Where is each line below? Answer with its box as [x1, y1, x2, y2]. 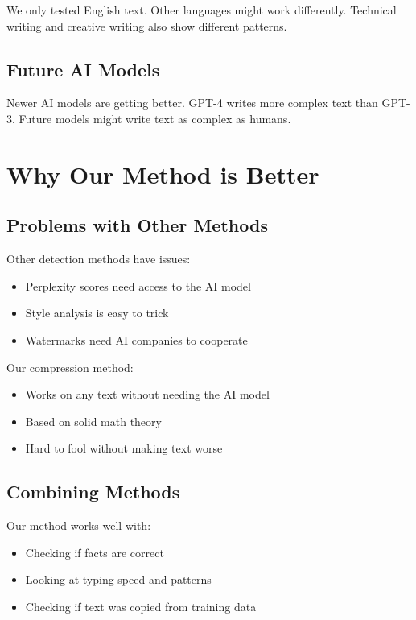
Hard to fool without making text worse [25, 440, 223, 457]
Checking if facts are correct [25, 544, 164, 560]
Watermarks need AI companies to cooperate [25, 331, 248, 348]
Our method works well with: [6, 517, 151, 534]
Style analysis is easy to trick [25, 304, 169, 321]
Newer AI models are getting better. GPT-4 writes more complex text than [6, 94, 378, 111]
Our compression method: [6, 358, 134, 375]
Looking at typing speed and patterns [25, 571, 212, 588]
